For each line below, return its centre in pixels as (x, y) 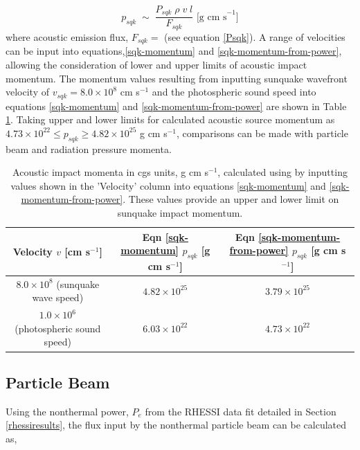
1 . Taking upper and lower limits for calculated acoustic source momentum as (170, 119)
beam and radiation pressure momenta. (89, 148)
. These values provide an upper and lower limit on (231, 199)
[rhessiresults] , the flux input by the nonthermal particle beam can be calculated (176, 425)
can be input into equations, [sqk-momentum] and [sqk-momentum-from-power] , (174, 51)
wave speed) (58, 297)
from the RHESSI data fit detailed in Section (241, 411)
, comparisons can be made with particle (262, 133)
